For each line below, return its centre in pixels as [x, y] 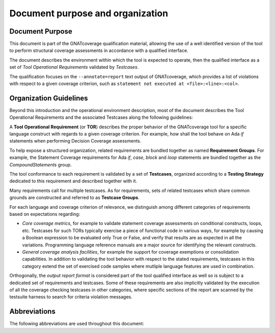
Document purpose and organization [89, 13]
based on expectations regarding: [45, 214]
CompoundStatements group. [40, 164]
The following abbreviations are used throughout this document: [77, 324]
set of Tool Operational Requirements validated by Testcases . [74, 67]
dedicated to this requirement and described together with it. [73, 181]
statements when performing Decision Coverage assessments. [75, 141]
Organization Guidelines [49, 98]
